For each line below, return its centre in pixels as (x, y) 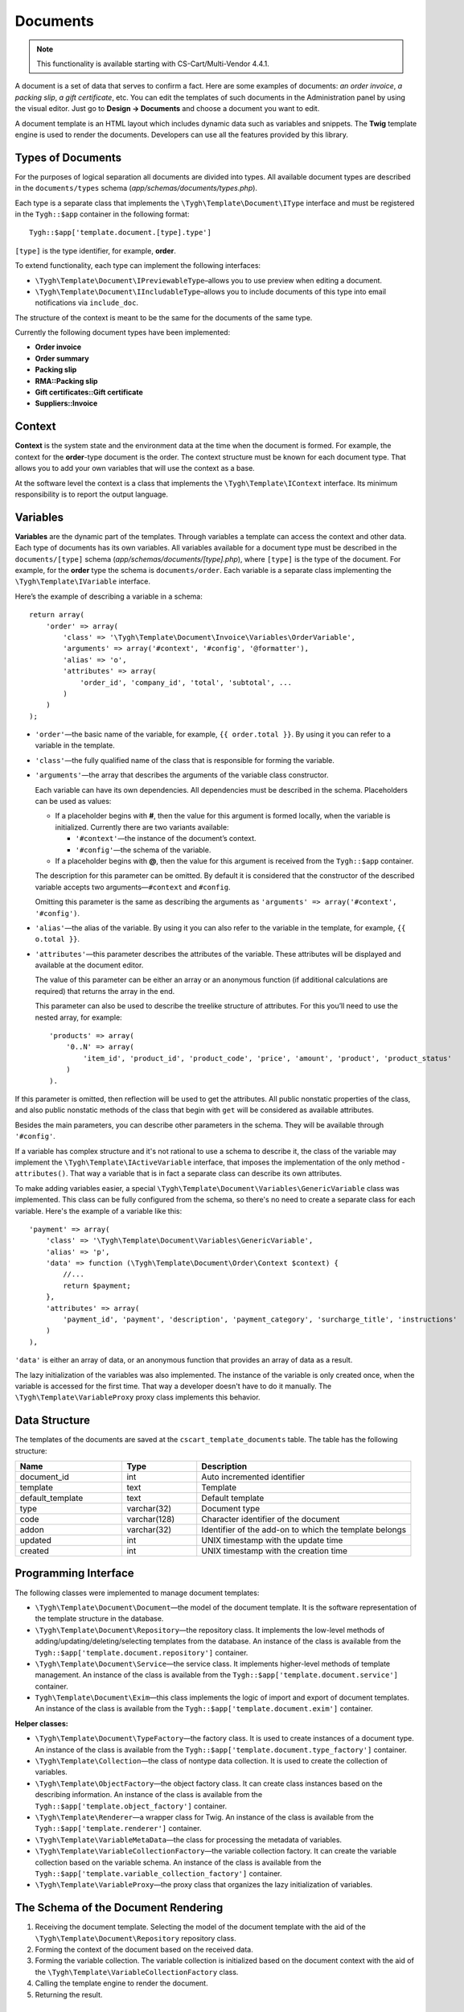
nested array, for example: (78, 1017)
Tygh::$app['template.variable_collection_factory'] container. (158, 1873)
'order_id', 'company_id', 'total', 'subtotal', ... (186, 682)
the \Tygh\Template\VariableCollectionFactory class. (137, 1972)
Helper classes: (41, 1723)
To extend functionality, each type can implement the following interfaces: (138, 266)
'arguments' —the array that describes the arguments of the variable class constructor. (182, 775)
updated (35, 1540)
